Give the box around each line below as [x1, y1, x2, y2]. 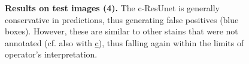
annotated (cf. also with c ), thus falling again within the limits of [5, 36, 244, 49]
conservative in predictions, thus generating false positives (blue [5, 13, 239, 25]
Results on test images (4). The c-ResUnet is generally [5, 2, 220, 14]
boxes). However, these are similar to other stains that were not [5, 25, 238, 37]
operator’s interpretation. [5, 48, 98, 60]
